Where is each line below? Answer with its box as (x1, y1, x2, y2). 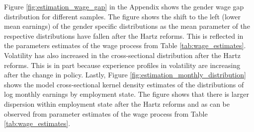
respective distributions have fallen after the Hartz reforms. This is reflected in (4, 30, 244, 41)
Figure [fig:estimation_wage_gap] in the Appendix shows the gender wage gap (4, 1, 244, 11)
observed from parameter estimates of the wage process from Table (4, 108, 208, 119)
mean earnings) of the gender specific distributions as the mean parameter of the (4, 21, 250, 31)
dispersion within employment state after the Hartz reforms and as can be (4, 98, 230, 109)
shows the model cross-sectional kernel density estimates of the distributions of (4, 79, 244, 89)
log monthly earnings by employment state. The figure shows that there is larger (4, 89, 249, 99)
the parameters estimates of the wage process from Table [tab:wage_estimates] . (4, 40, 246, 51)
